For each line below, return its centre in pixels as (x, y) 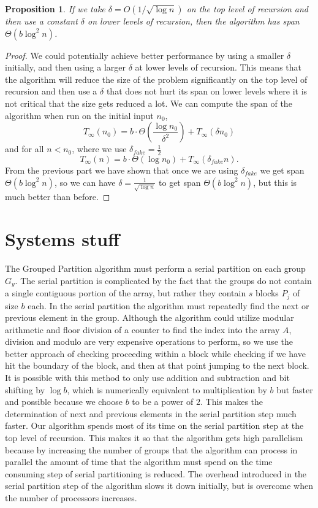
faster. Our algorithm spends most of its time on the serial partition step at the (154, 425)
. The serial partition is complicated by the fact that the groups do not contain (163, 280)
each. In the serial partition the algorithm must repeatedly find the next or (168, 305)
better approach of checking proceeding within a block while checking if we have (155, 353)
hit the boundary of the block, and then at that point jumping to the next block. (157, 365)
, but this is (275, 182)
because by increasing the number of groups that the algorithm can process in (151, 449)
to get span (180, 182)
